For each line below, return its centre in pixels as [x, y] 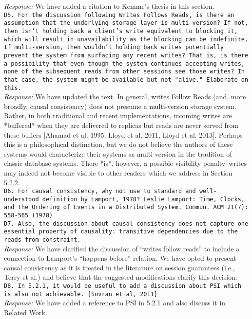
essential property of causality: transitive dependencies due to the [121, 232]
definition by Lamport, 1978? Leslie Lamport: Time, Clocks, [143, 199]
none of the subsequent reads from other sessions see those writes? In [124, 72]
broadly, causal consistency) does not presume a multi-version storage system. [120, 106]
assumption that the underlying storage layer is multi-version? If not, [126, 23]
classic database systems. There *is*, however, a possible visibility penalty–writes [125, 163]
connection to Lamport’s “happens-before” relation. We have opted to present [120, 258]
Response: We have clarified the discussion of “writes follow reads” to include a [122, 248]
